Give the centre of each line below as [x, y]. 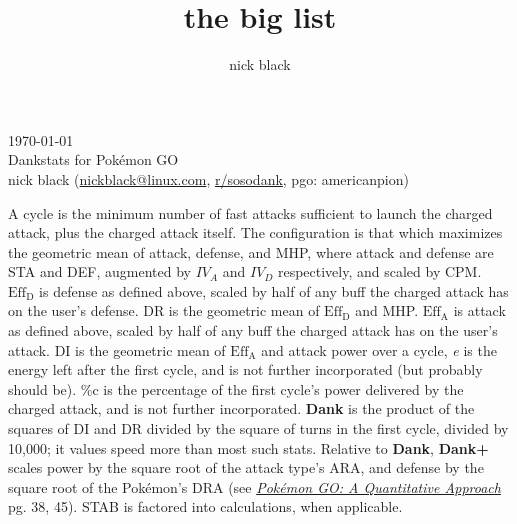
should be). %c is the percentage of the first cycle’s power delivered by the [236, 388]
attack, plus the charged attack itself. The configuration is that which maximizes [255, 232]
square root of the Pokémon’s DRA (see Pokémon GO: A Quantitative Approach [254, 486]
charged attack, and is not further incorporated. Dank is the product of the [241, 408]
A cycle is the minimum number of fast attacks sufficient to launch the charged [250, 212]
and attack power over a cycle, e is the [379, 349]
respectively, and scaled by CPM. [379, 271]
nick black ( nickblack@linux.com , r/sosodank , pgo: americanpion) [208, 178]
